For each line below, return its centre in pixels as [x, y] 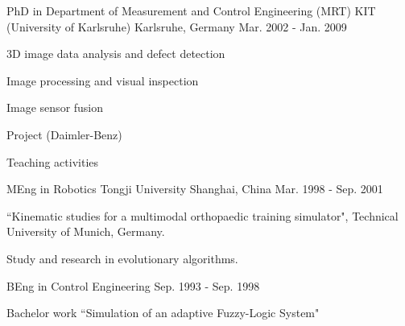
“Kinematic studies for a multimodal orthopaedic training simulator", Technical [202, 215]
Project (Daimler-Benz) [64, 134]
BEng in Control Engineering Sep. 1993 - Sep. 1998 [133, 285]
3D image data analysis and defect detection [116, 54]
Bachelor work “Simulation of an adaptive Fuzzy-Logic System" [163, 313]
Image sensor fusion [55, 107]
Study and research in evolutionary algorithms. [122, 258]
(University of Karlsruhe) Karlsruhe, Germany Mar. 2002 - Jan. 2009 [177, 26]
